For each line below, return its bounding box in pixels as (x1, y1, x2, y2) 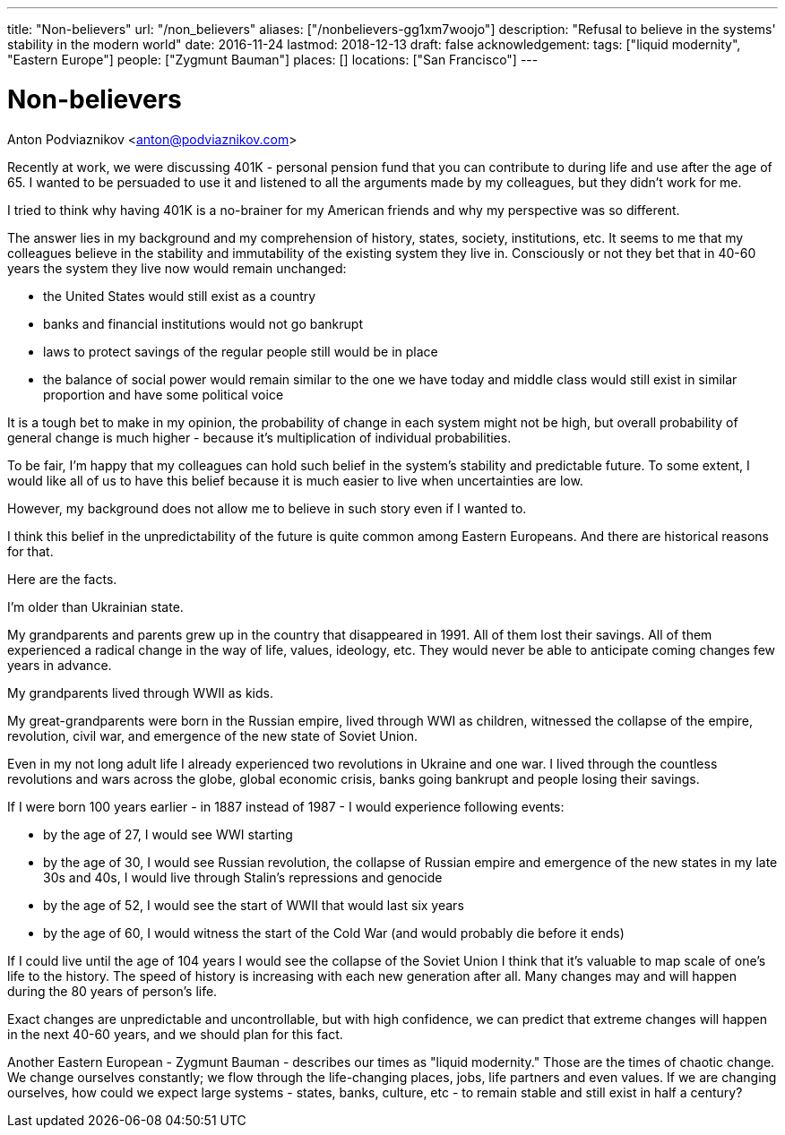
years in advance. (7, 657, 112, 673)
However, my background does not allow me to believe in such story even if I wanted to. (7, 500, 527, 516)
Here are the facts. (7, 571, 117, 587)
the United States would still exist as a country (43, 288, 316, 304)
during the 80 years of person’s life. (7, 983, 218, 999)
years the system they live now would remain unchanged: (7, 260, 347, 276)
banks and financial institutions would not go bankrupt (43, 315, 363, 331)
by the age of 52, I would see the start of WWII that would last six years (43, 897, 464, 913)
